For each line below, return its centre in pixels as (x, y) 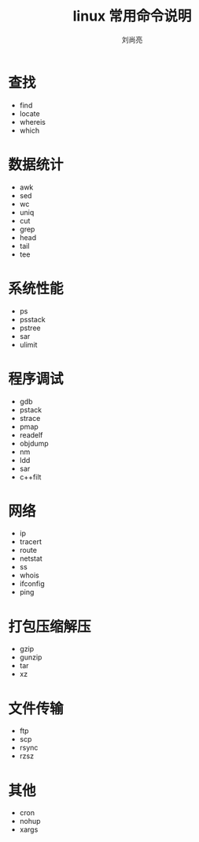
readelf (31, 434)
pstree (30, 328)
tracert (30, 542)
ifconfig (32, 584)
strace (30, 418)
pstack (30, 410)
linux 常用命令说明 (132, 16)
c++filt (30, 477)
